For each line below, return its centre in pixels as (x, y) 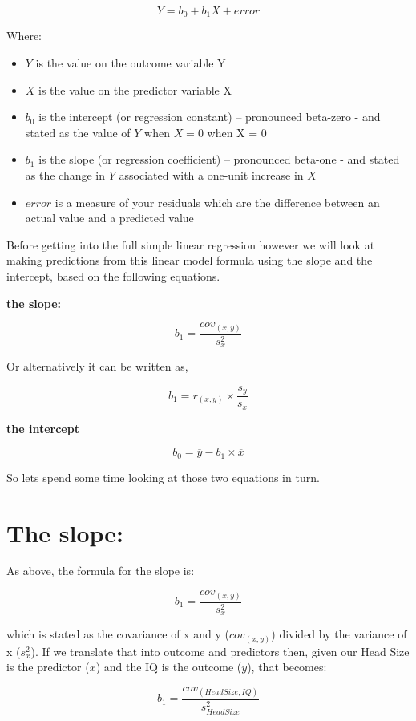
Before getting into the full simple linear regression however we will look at (191, 244)
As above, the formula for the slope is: (101, 571)
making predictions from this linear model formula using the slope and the (190, 260)
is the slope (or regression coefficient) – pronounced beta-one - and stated (219, 159)
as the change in (65, 175)
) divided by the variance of (339, 634)
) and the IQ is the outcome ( (169, 667)
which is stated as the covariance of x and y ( (118, 634)
